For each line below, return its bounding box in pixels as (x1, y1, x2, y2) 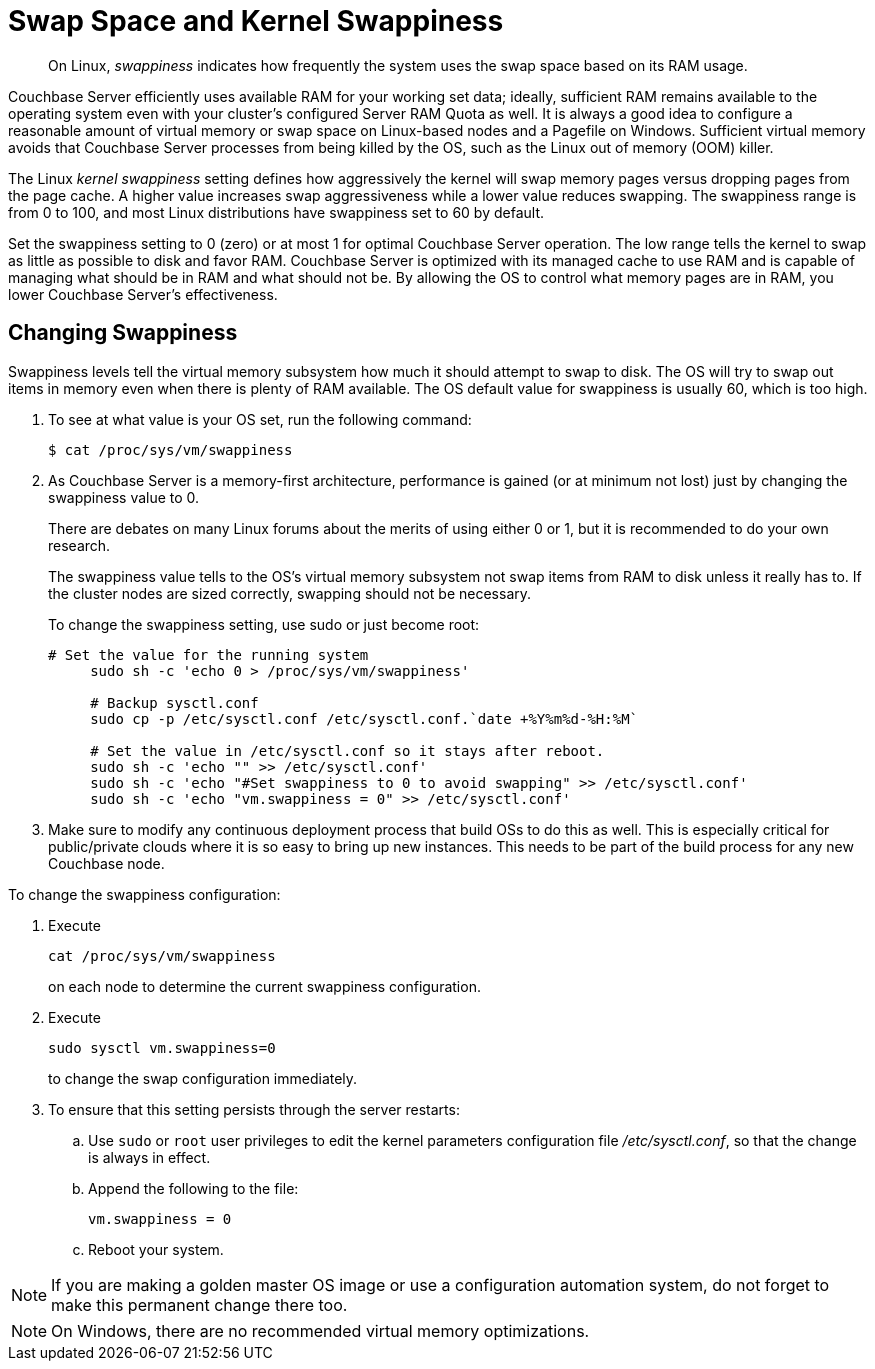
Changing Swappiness (8, 320, 238, 346)
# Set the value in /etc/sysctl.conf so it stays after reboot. (90, 742, 605, 759)
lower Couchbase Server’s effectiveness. (8, 285, 278, 303)
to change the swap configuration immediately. (48, 1069, 358, 1087)
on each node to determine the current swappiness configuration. (48, 977, 481, 995)
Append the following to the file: (88, 1179, 299, 1197)
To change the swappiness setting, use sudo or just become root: (48, 615, 480, 633)
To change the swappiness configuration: (8, 885, 281, 903)
